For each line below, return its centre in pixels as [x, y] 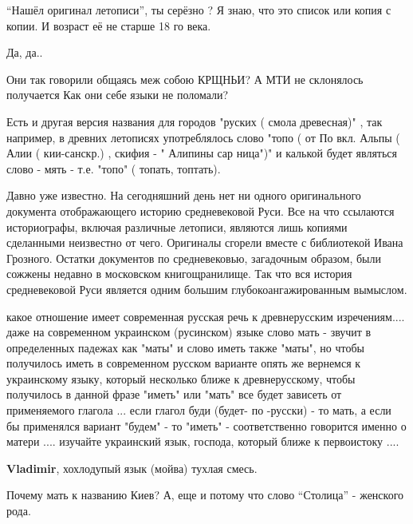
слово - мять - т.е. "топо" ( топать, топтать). [114, 168]
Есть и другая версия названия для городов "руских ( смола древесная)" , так [195, 121]
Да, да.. [25, 52]
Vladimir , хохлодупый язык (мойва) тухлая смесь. [132, 468]
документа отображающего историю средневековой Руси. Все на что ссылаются [201, 210]
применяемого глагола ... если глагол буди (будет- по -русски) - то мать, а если [199, 410]
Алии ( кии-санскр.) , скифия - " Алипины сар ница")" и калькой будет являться [202, 153]
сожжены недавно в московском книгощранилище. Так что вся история [179, 274]
